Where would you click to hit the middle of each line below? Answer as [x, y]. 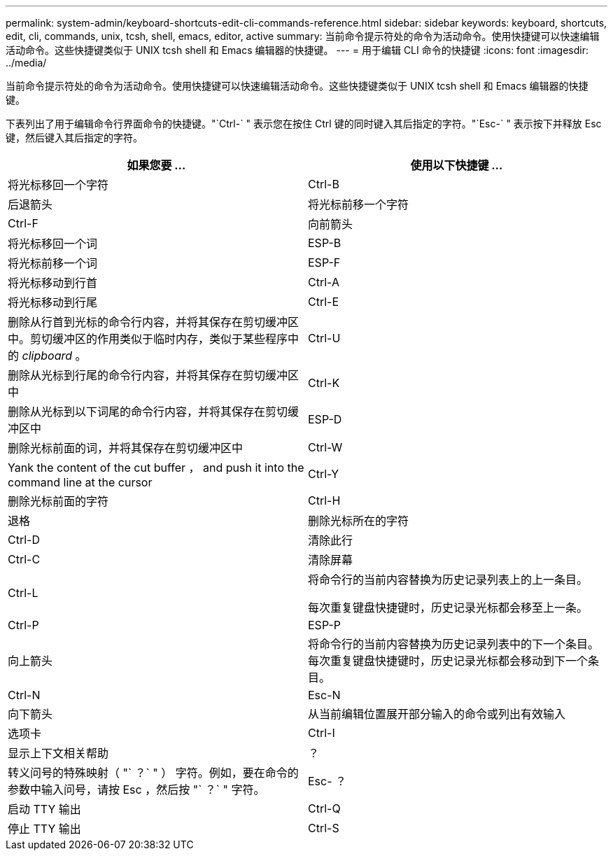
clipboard [47, 356]
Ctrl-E [324, 302]
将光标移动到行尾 [53, 302]
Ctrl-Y [324, 474]
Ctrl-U [324, 338]
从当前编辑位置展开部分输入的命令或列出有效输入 [437, 714]
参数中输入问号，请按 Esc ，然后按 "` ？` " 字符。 [136, 790]
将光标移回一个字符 [58, 185]
